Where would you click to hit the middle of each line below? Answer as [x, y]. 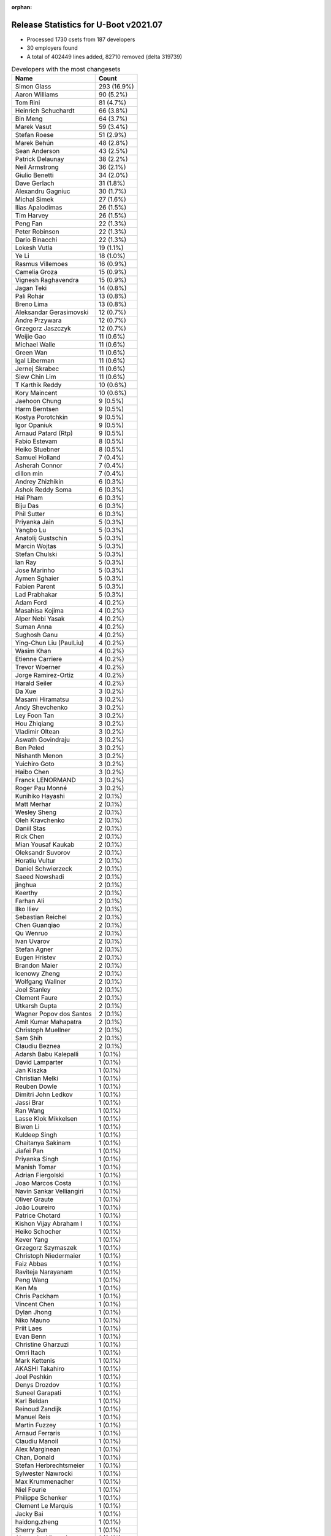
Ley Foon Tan [35, 716]
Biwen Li [27, 1127]
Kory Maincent [36, 393]
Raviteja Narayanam [44, 1272]
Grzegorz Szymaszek [46, 1248]
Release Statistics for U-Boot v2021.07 [87, 25]
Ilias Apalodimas [39, 208]
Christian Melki [36, 1078]
